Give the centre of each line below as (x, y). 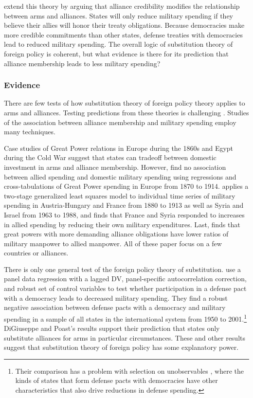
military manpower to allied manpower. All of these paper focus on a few (113, 243)
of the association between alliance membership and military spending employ (120, 122)
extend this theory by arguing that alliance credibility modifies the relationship (122, 6)
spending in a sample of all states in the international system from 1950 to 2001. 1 (126, 318)
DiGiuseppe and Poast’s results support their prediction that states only (112, 328)
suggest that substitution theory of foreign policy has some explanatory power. (121, 347)
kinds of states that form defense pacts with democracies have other (117, 380)
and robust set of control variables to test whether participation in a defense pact (125, 288)
